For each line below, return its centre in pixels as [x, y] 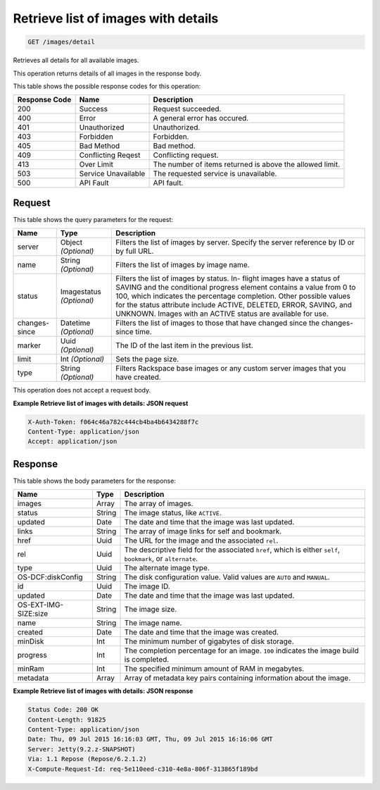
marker [29, 345]
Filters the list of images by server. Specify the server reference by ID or [235, 242]
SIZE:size [33, 614]
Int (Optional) [82, 359]
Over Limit [96, 164]
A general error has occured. [201, 118]
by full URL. [135, 252]
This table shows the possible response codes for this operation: [107, 86]
